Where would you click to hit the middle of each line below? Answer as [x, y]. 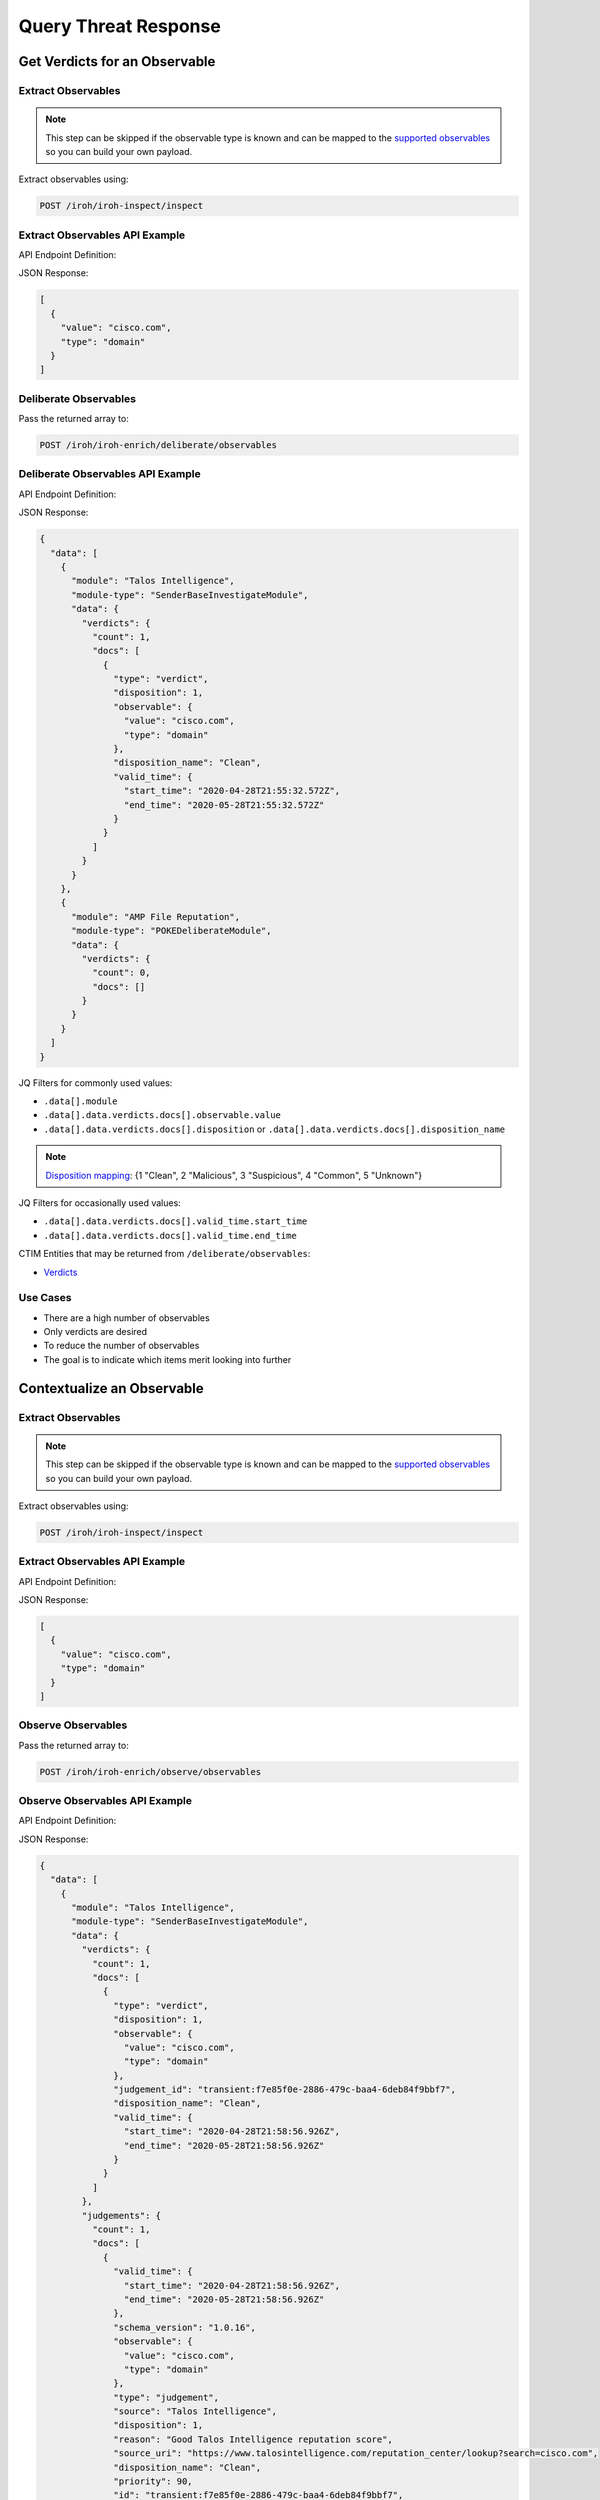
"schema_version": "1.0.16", [185, 2327]
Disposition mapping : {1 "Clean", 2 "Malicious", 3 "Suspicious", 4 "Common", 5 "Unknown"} [234, 1175]
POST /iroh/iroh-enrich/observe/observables [150, 1771]
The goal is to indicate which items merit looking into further [167, 1359]
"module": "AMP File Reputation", [155, 916]
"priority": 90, [153, 2481]
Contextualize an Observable [111, 1388]
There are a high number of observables [126, 1317]
